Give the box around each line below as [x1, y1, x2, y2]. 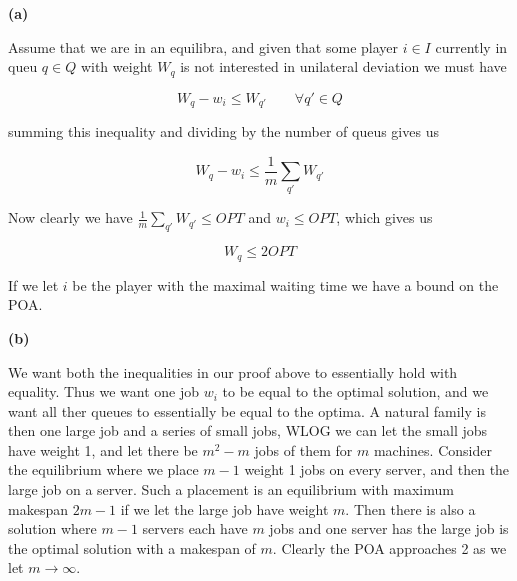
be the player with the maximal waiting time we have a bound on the [72, 274, 499, 295]
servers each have [142, 518, 248, 539]
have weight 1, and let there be [8, 439, 198, 460]
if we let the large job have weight [120, 498, 329, 519]
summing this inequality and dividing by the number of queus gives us [8, 121, 439, 142]
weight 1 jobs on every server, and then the [244, 459, 510, 480]
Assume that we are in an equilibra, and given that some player [8, 36, 398, 57]
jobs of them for [254, 439, 353, 460]
